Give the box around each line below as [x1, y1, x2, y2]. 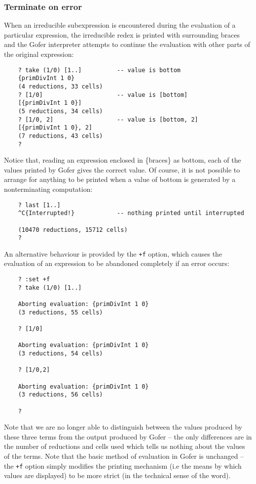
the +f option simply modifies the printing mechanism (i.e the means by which [4, 460, 242, 471]
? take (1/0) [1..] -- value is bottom [18, 66, 181, 74]
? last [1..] [18, 201, 61, 209]
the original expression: [4, 49, 74, 59]
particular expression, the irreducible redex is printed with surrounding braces [4, 29, 240, 40]
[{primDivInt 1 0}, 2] [18, 124, 92, 132]
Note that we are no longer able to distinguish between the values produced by [4, 422, 242, 432]
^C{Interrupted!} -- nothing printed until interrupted [18, 210, 244, 217]
